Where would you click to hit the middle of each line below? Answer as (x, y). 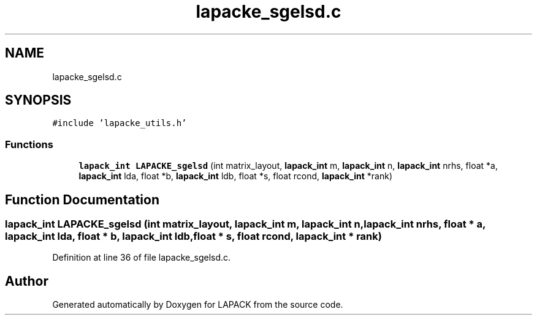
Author (27, 281)
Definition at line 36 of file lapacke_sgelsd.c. (142, 258)
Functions (29, 144)
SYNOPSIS (38, 100)
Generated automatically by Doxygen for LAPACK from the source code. (198, 305)
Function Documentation (82, 199)
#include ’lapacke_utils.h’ (120, 123)
